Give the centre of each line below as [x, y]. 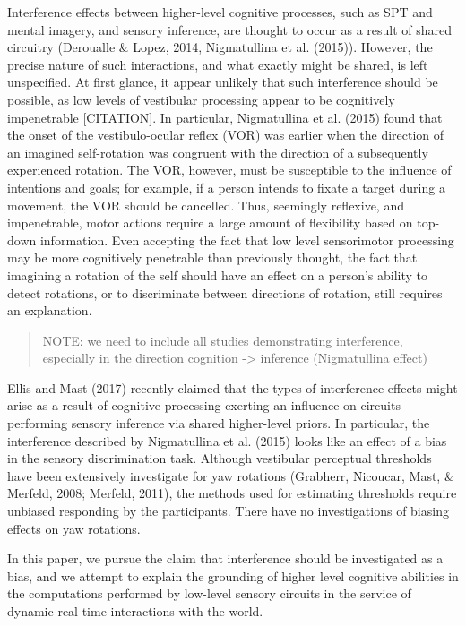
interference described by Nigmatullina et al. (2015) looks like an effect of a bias [227, 440]
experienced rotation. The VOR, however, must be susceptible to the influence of [229, 170]
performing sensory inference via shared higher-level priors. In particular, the [219, 423]
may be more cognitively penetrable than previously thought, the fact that [212, 257]
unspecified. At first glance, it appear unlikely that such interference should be [223, 82]
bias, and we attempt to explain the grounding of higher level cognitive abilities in [233, 575]
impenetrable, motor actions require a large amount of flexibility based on [210, 223]
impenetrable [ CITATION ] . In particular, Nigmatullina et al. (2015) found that [225, 117]
